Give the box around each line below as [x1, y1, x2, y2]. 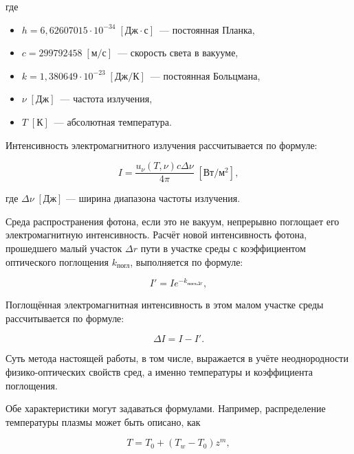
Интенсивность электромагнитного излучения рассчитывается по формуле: [5, 137, 318, 152]
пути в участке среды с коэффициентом [140, 241, 306, 255]
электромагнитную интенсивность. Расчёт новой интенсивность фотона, [5, 227, 307, 242]
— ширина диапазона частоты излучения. [66, 191, 241, 205]
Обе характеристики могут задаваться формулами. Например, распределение [5, 401, 326, 416]
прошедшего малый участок [5, 241, 122, 255]
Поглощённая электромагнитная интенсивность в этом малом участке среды [5, 297, 324, 312]
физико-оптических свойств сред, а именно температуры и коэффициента [5, 365, 313, 379]
